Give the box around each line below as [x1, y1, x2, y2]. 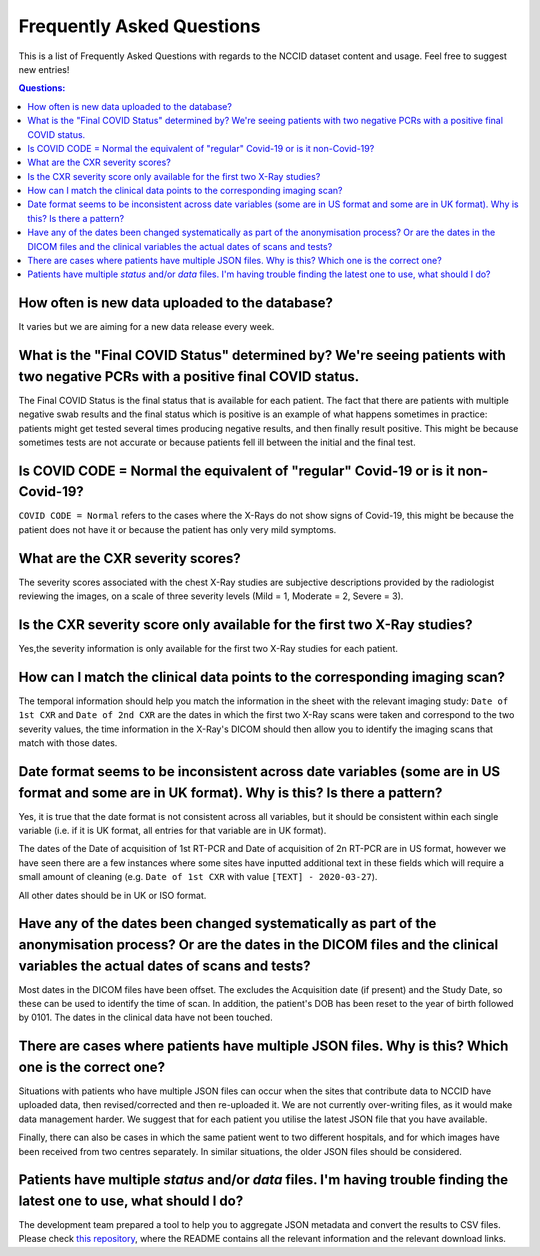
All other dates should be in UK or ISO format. [18, 889, 207, 901]
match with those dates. [18, 737, 118, 749]
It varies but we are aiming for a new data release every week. [18, 321, 275, 333]
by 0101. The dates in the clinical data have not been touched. [18, 1011, 274, 1024]
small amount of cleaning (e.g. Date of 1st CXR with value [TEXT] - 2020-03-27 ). [18, 871, 378, 883]
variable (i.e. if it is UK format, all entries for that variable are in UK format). [18, 825, 327, 837]
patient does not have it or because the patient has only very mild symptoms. [18, 523, 337, 535]
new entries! [18, 63, 70, 75]
